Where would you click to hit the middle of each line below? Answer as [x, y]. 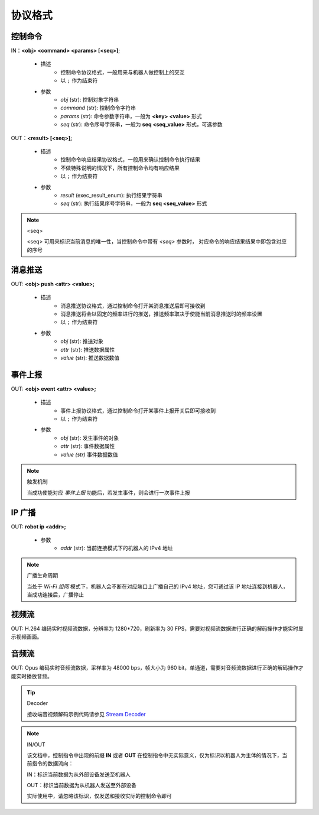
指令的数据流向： [53, 764]
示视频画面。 [27, 637]
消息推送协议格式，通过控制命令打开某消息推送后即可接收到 [133, 306]
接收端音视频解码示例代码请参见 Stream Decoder [86, 714]
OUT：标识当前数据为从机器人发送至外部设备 [82, 785]
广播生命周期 [43, 576]
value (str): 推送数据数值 [90, 358]
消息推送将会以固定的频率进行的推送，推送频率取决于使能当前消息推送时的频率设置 [161, 314]
